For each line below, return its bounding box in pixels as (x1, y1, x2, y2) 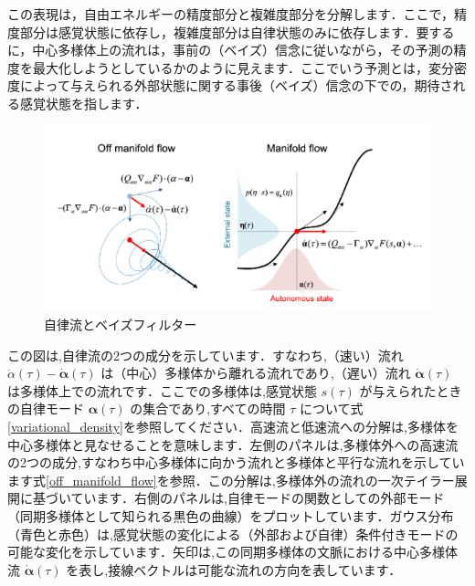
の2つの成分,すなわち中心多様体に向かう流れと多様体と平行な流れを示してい (7, 453, 465, 472)
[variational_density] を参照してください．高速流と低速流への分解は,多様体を (7, 417, 459, 436)
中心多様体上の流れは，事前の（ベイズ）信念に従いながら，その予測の (32, 40, 454, 59)
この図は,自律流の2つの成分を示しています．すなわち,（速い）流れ (7, 345, 404, 364)
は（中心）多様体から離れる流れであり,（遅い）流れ (100, 363, 411, 382)
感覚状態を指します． (19, 93, 148, 112)
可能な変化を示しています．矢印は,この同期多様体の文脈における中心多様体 (7, 542, 458, 561)
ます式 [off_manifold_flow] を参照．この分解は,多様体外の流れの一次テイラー (7, 470, 455, 489)
